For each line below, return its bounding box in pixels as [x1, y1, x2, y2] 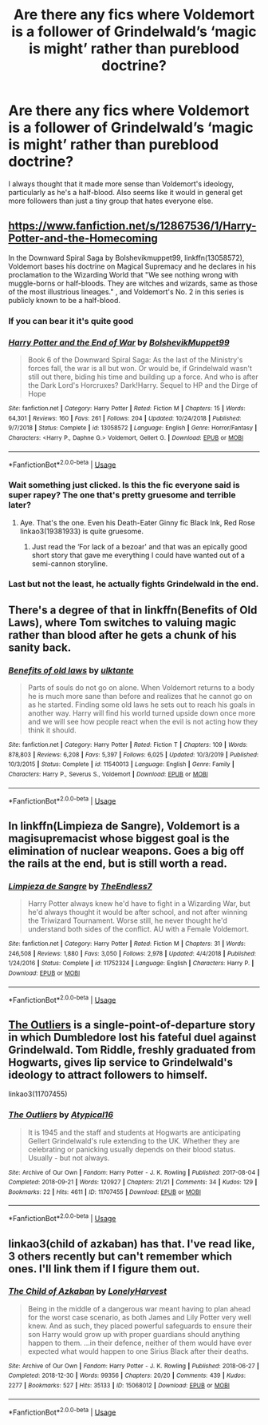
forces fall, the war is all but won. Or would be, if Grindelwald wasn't [27, 363, 253, 373]
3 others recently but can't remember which [8, 1249, 233, 1263]
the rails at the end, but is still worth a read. [8, 856, 227, 870]
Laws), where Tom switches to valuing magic [8, 616, 237, 629]
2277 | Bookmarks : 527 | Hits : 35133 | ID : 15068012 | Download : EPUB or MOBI [8, 1382, 230, 1390]
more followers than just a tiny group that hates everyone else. [8, 196, 214, 206]
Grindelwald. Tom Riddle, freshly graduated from [8, 1043, 256, 1056]
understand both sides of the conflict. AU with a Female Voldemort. [27, 924, 250, 934]
